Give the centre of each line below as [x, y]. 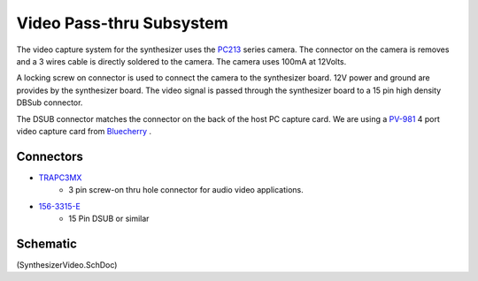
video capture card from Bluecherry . [84, 131]
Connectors [50, 156]
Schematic [46, 243]
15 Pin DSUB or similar [109, 218]
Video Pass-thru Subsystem [123, 23]
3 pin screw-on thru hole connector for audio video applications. [186, 190]
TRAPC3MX [60, 178]
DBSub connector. [50, 103]
